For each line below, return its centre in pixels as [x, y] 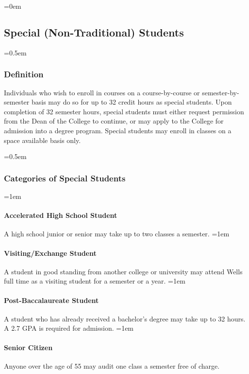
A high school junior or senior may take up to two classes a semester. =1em [117, 234]
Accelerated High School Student [61, 215]
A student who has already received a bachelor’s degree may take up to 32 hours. [125, 318]
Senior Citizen [28, 347]
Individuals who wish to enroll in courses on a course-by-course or [102, 92]
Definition [24, 74]
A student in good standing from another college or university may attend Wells [123, 271]
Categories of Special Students [65, 178]
